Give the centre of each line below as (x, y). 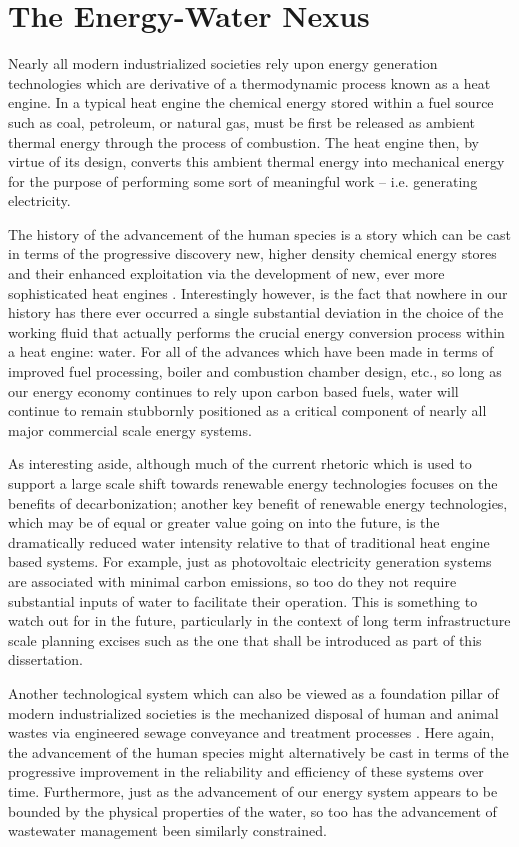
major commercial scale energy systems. (130, 429)
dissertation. (45, 659)
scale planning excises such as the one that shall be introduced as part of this (245, 639)
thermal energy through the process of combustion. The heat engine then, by (243, 141)
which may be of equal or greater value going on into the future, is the (224, 522)
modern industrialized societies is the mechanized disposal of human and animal (253, 712)
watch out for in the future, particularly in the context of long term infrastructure (259, 620)
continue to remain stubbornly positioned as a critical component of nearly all (247, 410)
